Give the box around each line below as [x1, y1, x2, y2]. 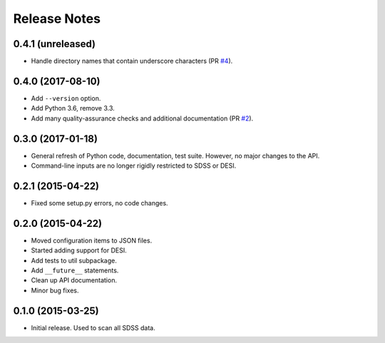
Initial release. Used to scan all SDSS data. [31, 323, 156, 332]
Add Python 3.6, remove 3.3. [31, 104, 115, 113]
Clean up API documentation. [31, 276, 118, 285]
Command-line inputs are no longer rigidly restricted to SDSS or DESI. [31, 161, 237, 170]
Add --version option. [31, 93, 101, 103]
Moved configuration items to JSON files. [31, 236, 153, 245]
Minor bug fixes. [31, 286, 79, 295]
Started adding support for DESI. [31, 246, 128, 255]
